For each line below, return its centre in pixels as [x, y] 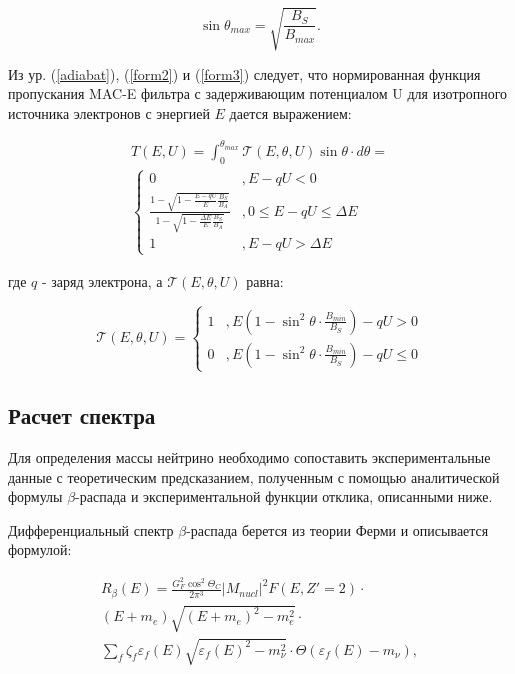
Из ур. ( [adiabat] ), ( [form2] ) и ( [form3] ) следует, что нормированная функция [244, 73]
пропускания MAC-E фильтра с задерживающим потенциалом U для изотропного [258, 93]
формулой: [40, 549]
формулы [35, 496]
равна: [265, 280]
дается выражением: [290, 112]
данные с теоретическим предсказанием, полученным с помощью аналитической [254, 476]
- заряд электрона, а [102, 280]
